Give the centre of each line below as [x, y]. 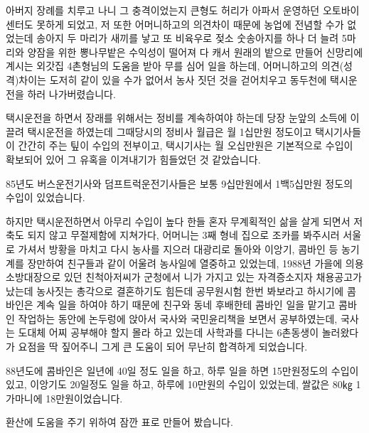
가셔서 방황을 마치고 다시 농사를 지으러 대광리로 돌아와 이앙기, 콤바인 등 [178, 248]
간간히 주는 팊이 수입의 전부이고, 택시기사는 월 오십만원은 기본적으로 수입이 [186, 145]
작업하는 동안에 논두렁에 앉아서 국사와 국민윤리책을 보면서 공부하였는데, [178, 318]
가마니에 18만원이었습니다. [64, 398]
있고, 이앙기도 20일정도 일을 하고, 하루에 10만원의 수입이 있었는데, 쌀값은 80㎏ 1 [183, 384]
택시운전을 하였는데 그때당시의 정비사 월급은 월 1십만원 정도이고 [170, 131]
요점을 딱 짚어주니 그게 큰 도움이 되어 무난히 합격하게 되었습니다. [163, 347]
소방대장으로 [33, 277]
